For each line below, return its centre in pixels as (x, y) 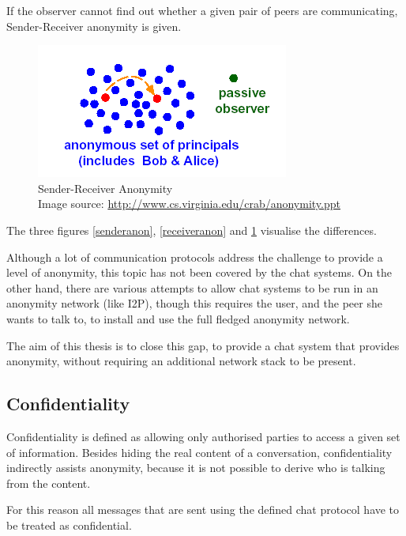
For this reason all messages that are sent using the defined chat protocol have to (203, 510)
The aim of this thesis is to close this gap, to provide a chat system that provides (203, 345)
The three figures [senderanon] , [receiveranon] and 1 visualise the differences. (192, 230)
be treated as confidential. (69, 525)
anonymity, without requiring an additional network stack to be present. (181, 361)
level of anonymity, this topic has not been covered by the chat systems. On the (199, 272)
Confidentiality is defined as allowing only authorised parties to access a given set (203, 436)
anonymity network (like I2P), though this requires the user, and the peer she (194, 303)
